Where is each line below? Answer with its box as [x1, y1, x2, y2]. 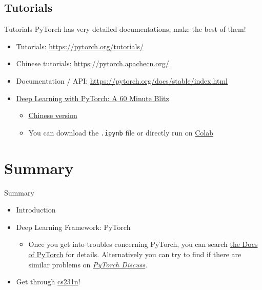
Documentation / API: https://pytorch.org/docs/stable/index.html [16, 75, 228, 86]
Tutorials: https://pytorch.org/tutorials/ [16, 41, 144, 51]
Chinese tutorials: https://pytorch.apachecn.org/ [16, 58, 169, 69]
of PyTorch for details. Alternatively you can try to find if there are [28, 248, 241, 259]
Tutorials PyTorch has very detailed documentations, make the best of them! [4, 24, 246, 34]
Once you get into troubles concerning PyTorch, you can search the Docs [28, 239, 258, 249]
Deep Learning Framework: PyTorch [16, 221, 131, 232]
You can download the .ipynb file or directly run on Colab [28, 127, 214, 138]
